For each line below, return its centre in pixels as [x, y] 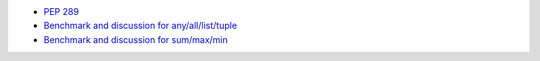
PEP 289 [61, 11]
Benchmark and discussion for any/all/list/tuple [140, 26]
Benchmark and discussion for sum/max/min [136, 39]
